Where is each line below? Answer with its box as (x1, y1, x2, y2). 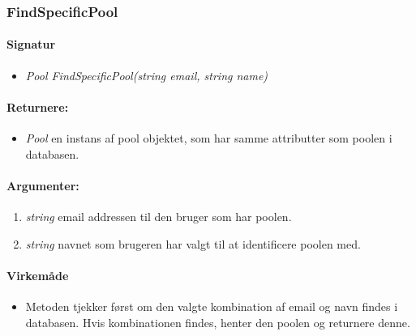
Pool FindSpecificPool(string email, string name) (25, 66, 268, 83)
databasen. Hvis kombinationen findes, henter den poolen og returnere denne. (25, 313, 410, 330)
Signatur (6, 36, 56, 53)
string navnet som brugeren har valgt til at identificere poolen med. (25, 235, 361, 252)
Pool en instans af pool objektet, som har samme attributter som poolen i (25, 130, 392, 147)
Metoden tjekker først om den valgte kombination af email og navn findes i (25, 298, 398, 314)
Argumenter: (6, 177, 79, 194)
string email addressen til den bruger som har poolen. (25, 208, 292, 225)
